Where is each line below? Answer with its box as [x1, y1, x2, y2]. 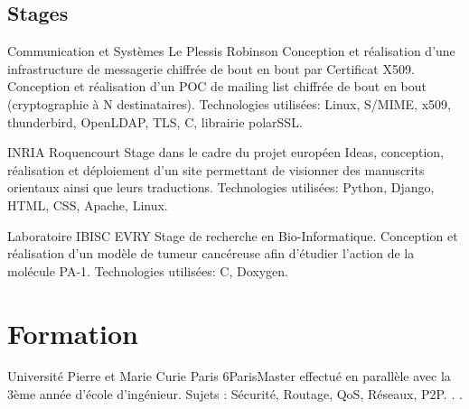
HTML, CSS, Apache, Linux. [7, 195, 168, 214]
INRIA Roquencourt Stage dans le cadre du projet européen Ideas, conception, [7, 143, 444, 162]
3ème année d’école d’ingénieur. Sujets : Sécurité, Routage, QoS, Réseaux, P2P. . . [7, 385, 463, 404]
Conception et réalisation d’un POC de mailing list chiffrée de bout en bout [7, 77, 427, 96]
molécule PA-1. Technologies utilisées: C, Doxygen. [7, 261, 288, 280]
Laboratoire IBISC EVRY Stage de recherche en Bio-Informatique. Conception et [7, 226, 458, 245]
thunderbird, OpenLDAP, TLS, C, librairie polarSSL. [7, 112, 303, 131]
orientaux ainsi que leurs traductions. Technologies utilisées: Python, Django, [7, 178, 435, 197]
